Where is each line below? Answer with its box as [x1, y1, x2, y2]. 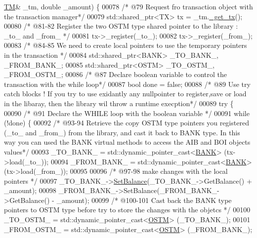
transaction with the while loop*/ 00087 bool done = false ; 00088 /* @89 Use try [4, 79, 251, 89]
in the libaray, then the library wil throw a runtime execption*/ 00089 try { [4, 98, 234, 108]
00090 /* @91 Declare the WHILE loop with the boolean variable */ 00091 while [4, 108, 250, 118]
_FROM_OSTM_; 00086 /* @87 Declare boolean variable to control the [4, 69, 227, 79]
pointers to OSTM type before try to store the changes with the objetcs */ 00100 [4, 204, 251, 215]
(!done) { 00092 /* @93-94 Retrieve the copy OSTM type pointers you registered [4, 118, 249, 128]
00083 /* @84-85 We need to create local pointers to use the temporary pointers [4, 40, 247, 50]
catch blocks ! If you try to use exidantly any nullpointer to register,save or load [4, 88, 247, 99]
